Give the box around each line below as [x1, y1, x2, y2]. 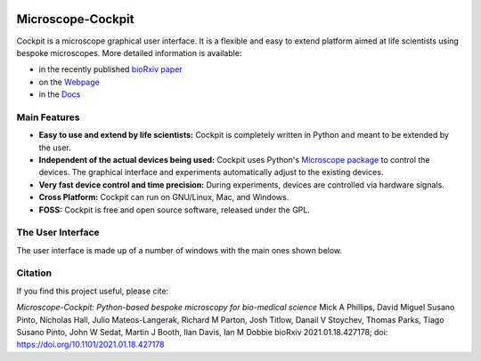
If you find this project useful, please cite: [16, 285, 169, 296]
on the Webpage [38, 76, 100, 87]
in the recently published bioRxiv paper [38, 64, 183, 75]
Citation [16, 267, 53, 279]
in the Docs [38, 89, 81, 100]
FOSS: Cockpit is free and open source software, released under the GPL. [38, 205, 311, 215]
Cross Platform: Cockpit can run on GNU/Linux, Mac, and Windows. [38, 192, 289, 203]
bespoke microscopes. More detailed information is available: [16, 47, 242, 58]
